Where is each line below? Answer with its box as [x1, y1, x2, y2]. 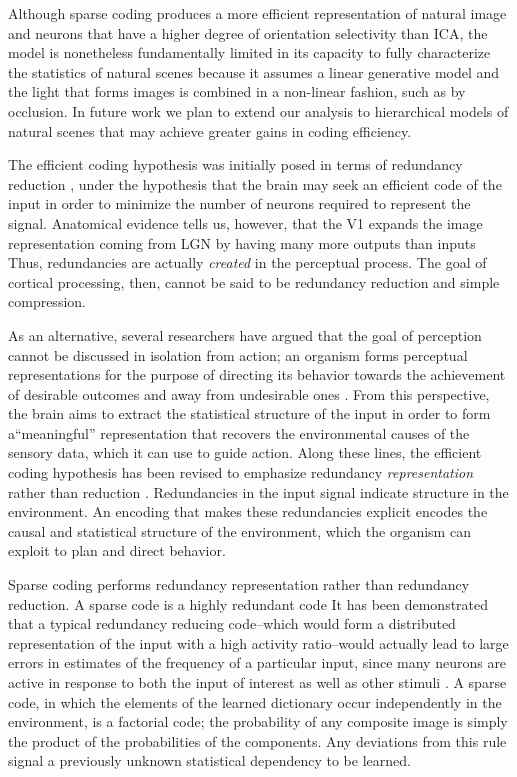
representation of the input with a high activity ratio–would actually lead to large [8, 632, 509, 653]
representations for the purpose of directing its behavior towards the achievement [8, 364, 506, 385]
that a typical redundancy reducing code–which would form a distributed [8, 613, 456, 634]
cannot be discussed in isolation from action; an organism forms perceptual [8, 344, 468, 365]
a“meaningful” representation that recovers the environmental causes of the [8, 422, 470, 443]
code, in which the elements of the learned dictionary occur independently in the [8, 691, 502, 712]
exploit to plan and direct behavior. [8, 540, 226, 561]
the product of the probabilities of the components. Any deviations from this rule [8, 730, 507, 751]
